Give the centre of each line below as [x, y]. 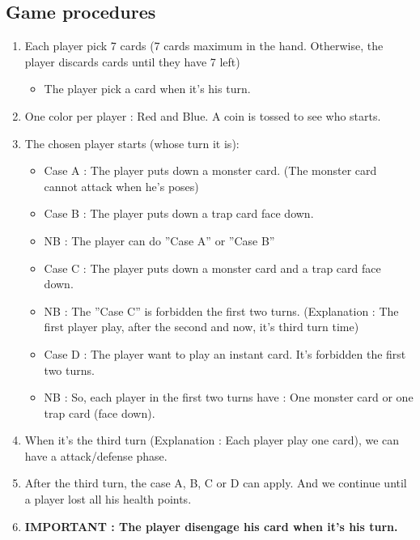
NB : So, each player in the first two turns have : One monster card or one [229, 397]
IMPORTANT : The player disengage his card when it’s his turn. [211, 526]
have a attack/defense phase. [96, 455]
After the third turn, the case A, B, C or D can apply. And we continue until [216, 483]
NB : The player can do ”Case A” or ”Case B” [159, 240]
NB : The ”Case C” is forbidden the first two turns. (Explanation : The [221, 310]
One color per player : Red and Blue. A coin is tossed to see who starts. [203, 115]
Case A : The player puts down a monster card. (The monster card [210, 170]
